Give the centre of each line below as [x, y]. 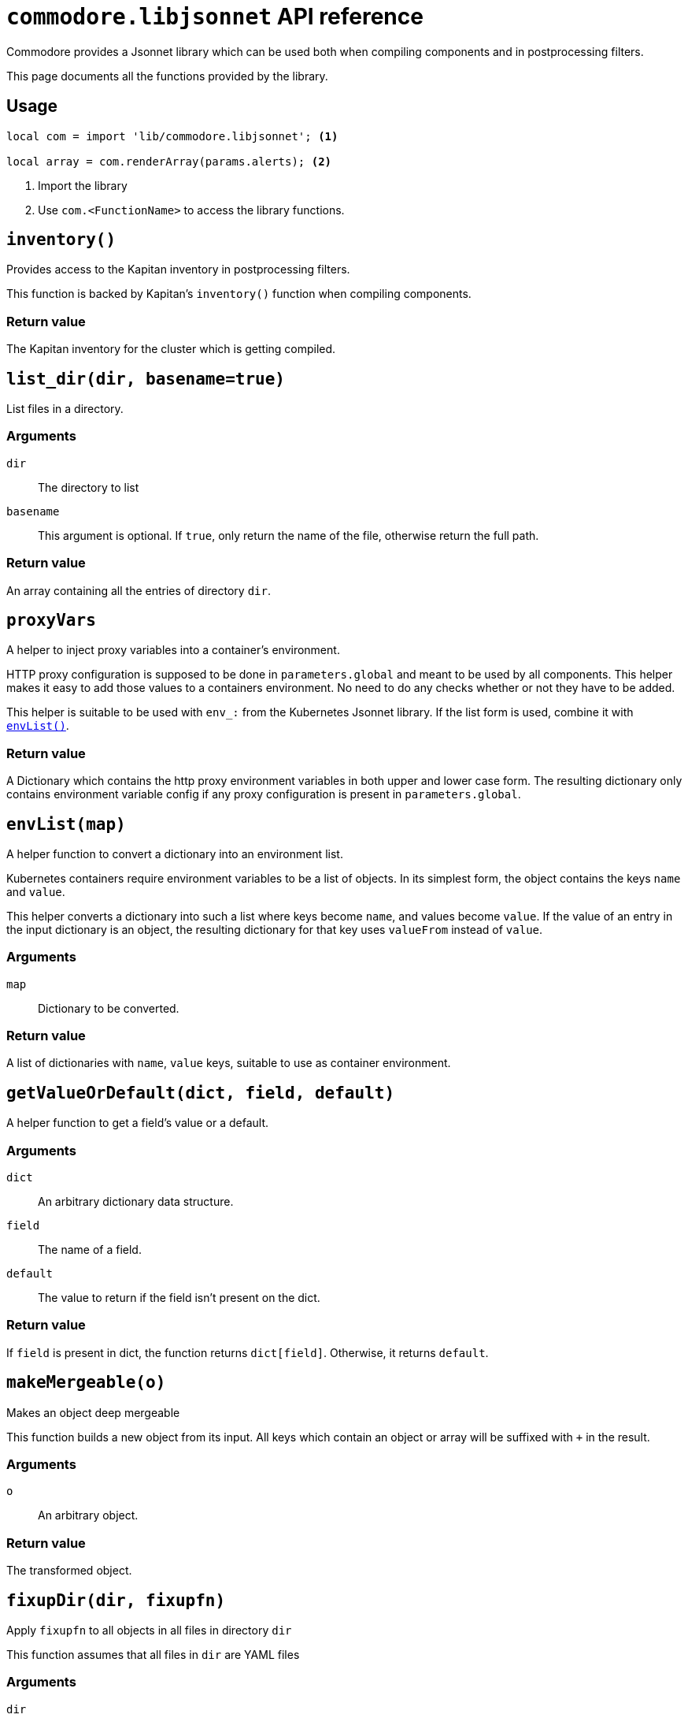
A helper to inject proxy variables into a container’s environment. [173, 650]
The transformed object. [69, 1571]
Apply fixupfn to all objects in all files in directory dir [149, 1630]
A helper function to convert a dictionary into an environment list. [175, 853]
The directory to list [89, 487]
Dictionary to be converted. [109, 1008]
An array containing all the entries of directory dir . [139, 590]
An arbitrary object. [88, 1515]
